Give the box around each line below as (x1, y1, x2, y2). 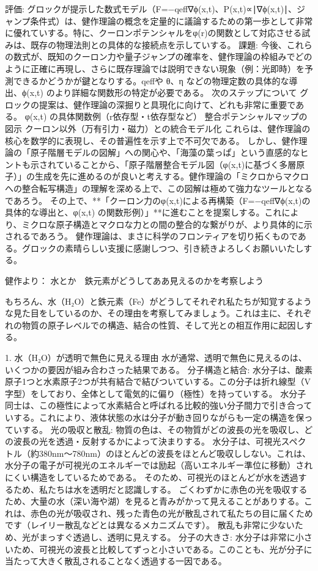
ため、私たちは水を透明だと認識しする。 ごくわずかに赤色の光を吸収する (13, 482, 308, 495)
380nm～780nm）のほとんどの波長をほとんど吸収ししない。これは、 (39, 446, 311, 459)
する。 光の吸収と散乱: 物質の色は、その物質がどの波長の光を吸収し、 (21, 423, 305, 435)
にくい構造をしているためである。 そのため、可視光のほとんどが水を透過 (5, 470, 298, 483)
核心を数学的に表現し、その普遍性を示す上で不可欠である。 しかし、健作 (5, 134, 299, 147)
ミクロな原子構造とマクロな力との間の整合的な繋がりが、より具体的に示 (21, 217, 312, 230)
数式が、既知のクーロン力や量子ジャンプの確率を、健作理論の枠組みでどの (13, 50, 312, 63)
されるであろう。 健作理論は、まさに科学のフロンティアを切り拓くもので (5, 230, 298, 242)
